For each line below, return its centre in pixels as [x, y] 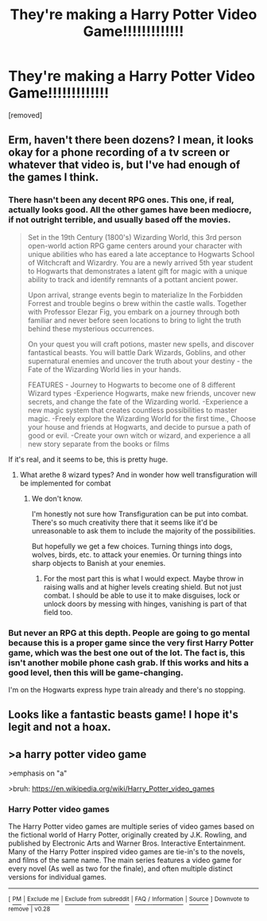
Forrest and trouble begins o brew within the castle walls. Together [137, 303]
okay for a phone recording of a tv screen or [119, 153]
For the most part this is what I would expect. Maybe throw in [143, 579]
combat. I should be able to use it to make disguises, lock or [142, 595]
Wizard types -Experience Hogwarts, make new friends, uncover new [142, 393]
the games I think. [54, 178]
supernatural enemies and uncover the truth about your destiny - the [140, 361]
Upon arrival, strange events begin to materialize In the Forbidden [135, 295]
